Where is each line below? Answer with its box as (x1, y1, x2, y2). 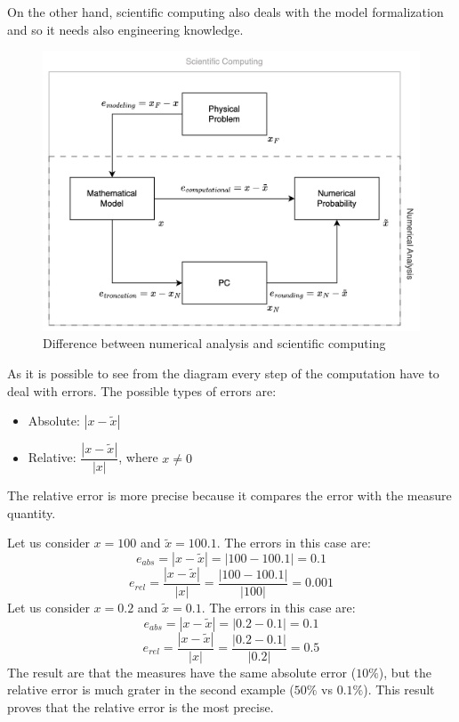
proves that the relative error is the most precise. (7, 697, 274, 716)
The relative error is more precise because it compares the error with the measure (7, 486, 452, 505)
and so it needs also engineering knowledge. (7, 20, 244, 38)
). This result (363, 680, 435, 699)
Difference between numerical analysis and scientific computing (43, 334, 386, 353)
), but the (378, 662, 431, 681)
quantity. (7, 503, 56, 522)
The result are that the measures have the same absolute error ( (7, 662, 357, 681)
